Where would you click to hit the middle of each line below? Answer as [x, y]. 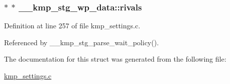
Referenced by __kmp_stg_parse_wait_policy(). [82, 42]
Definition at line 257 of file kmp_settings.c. [72, 26]
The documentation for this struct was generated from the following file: [115, 59]
